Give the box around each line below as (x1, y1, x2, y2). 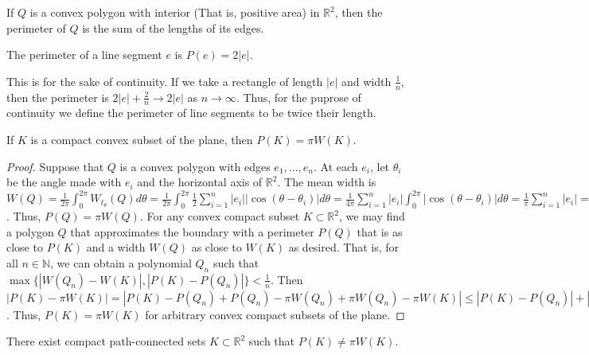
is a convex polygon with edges (119, 158, 271, 174)
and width (341, 72, 392, 89)
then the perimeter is (6, 88, 109, 105)
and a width (86, 239, 146, 256)
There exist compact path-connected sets (6, 333, 206, 349)
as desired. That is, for (288, 239, 400, 256)
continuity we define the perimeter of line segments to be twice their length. (6, 104, 376, 121)
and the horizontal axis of (137, 174, 263, 190)
